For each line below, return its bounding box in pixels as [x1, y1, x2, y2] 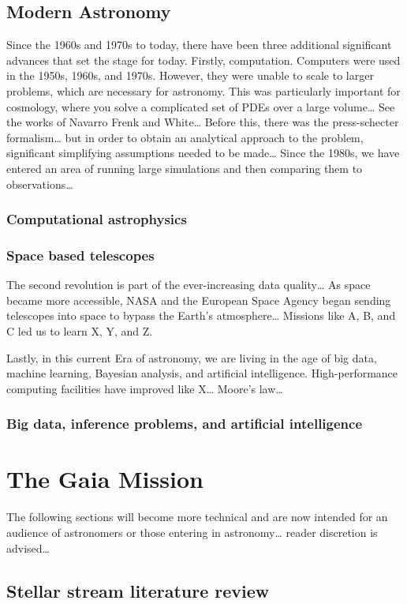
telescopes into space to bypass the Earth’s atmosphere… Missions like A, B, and [6, 307, 396, 324]
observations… [6, 175, 73, 192]
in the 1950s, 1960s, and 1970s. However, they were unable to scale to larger [6, 67, 374, 84]
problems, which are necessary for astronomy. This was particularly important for [6, 82, 401, 99]
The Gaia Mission [6, 463, 203, 495]
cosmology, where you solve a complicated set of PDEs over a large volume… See [6, 98, 395, 114]
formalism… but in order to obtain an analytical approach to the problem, [6, 129, 364, 145]
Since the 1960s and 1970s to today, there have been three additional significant [6, 36, 392, 53]
